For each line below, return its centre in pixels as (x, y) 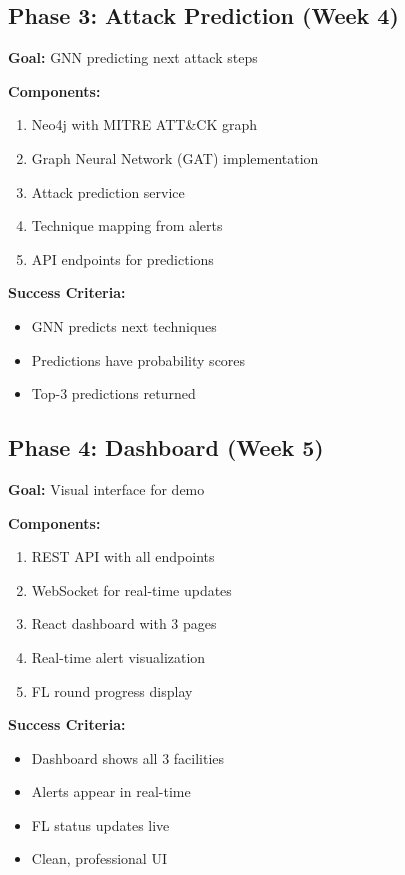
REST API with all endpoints (123, 556)
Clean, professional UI (99, 858)
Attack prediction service (108, 191)
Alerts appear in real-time (111, 791)
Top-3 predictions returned (113, 393)
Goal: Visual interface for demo (106, 488)
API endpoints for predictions (122, 258)
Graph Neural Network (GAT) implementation (175, 157)
